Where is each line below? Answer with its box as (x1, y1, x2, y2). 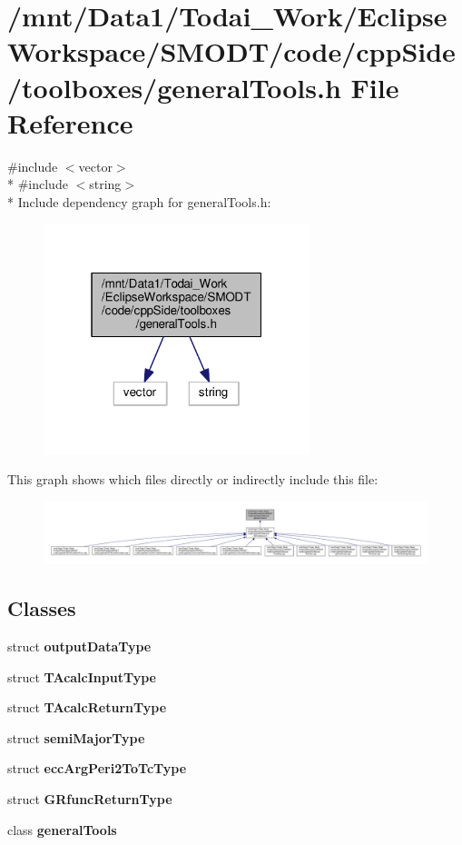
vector (78, 156, 113, 175)
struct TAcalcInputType (7, 667, 156, 686)
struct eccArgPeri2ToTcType (7, 759, 187, 778)
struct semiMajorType (7, 728, 145, 747)
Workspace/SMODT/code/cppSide (7, 33, 456, 70)
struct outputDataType (7, 637, 152, 656)
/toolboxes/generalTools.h (7, 68, 341, 105)
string (89, 174, 122, 194)
